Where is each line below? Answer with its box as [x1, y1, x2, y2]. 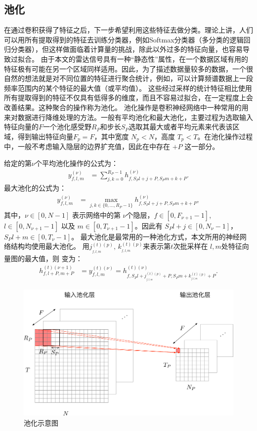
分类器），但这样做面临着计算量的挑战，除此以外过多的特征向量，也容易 [10, 44, 243, 54]
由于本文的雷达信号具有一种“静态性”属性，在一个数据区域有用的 [41, 53, 248, 64]
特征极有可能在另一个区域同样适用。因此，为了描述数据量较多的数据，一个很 [4, 63, 253, 74]
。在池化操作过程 [197, 131, 253, 141]
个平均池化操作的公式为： [35, 157, 118, 168]
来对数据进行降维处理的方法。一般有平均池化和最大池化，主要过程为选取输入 [4, 112, 253, 122]
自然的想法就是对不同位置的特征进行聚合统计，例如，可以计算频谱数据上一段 [4, 73, 253, 83]
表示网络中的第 [72, 209, 121, 220]
